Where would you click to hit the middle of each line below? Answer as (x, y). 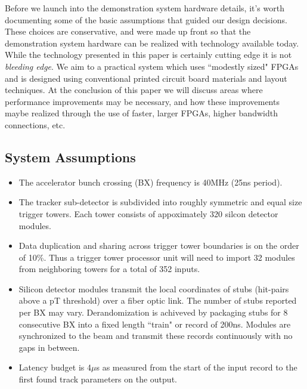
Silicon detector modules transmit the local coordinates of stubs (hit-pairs (154, 288)
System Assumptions (70, 157)
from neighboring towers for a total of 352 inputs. (109, 269)
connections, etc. (35, 124)
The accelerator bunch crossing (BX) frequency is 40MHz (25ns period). (151, 182)
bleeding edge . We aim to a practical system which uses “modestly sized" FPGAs (152, 66)
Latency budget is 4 (55, 367)
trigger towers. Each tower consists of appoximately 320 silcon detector (148, 213)
